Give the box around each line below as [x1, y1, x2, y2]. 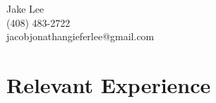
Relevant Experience [6, 70, 211, 99]
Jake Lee [6, 1, 44, 16]
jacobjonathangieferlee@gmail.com [6, 29, 155, 44]
